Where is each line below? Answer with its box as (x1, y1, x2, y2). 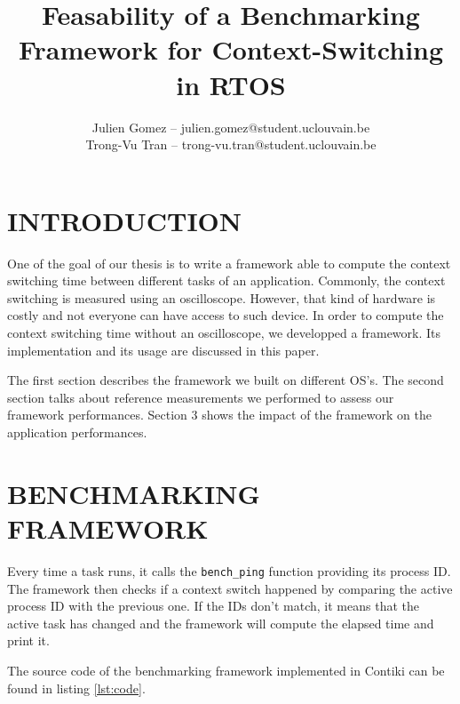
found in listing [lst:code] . (7, 678, 146, 697)
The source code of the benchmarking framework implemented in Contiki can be (7, 660, 445, 679)
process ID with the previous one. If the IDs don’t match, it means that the (7, 596, 419, 615)
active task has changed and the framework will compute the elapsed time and (7, 613, 434, 632)
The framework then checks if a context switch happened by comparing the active (7, 579, 453, 597)
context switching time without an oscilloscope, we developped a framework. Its (7, 324, 441, 341)
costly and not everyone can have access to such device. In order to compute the (7, 306, 444, 324)
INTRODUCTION (7, 202, 242, 238)
